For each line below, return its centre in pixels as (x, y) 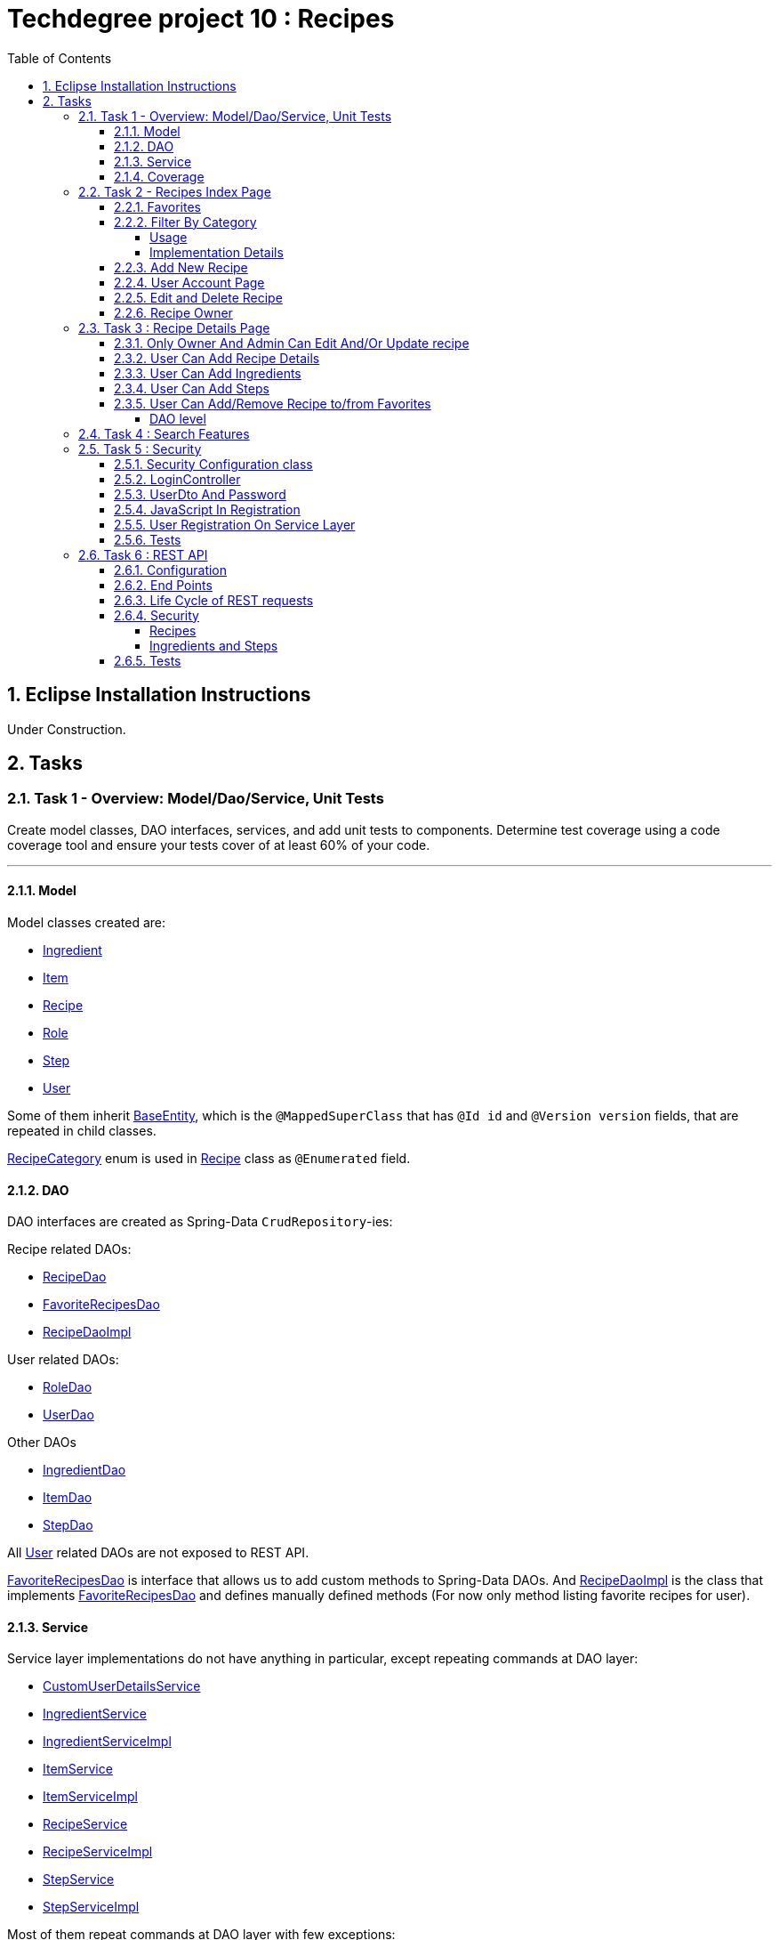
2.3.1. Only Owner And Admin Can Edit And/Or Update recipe (292, 343)
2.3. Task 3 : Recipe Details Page (174, 327)
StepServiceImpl (91, 1907)
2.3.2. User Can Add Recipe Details (217, 358)
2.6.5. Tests (148, 660)
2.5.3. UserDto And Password (200, 494)
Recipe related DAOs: (69, 1249)
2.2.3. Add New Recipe (181, 267)
